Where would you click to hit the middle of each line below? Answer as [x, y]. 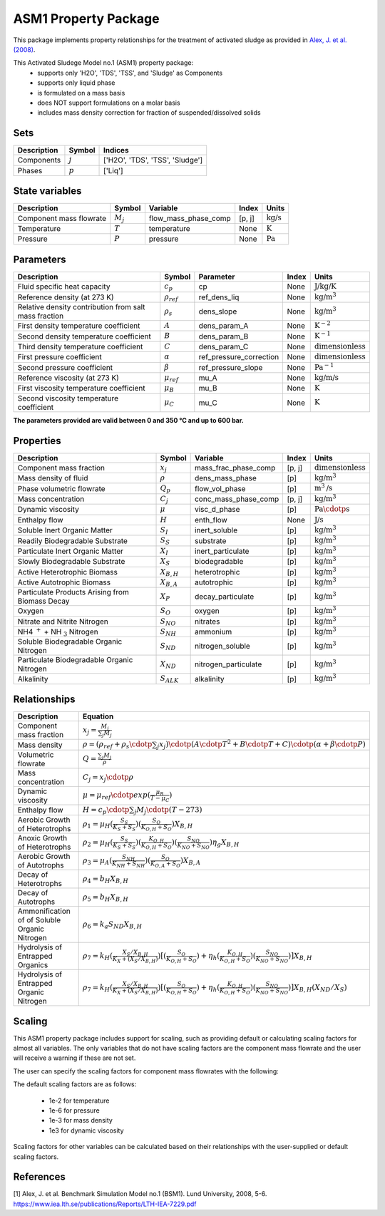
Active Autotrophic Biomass [64, 582]
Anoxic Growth [42, 838]
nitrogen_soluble [222, 646]
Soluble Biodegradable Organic [70, 642]
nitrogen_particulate [228, 664]
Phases [30, 170]
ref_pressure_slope [231, 367]
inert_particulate [222, 551]
